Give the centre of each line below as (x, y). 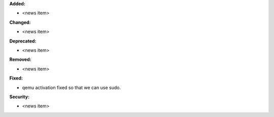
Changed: (20, 22)
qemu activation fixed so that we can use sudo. (72, 87)
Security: (20, 97)
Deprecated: (23, 41)
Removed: (20, 60)
